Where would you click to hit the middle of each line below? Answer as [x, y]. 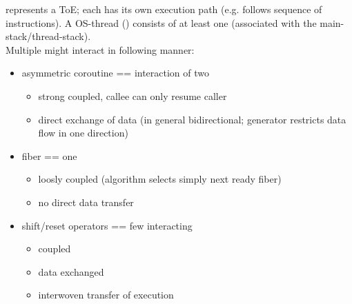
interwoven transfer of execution [106, 295]
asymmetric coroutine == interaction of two [116, 73]
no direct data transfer [86, 202]
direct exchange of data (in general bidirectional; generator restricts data [192, 119]
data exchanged [71, 271]
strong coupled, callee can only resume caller [133, 95]
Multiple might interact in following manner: [100, 49]
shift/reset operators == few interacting [107, 225]
